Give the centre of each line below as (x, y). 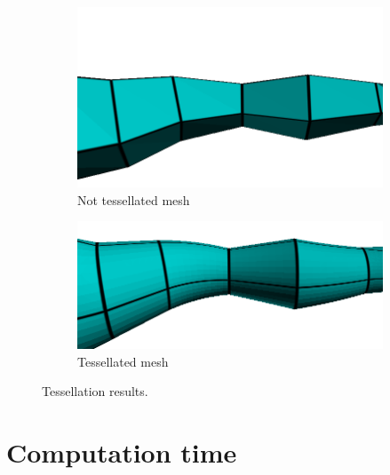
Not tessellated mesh (134, 199)
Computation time (122, 451)
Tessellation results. (95, 391)
